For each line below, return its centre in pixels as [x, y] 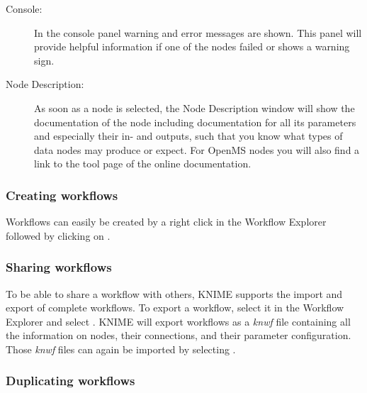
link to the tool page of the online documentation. [143, 164]
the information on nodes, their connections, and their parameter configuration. [179, 335]
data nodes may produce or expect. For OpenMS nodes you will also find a [197, 149]
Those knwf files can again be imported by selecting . [121, 349]
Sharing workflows [59, 267]
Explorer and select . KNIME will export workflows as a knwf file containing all [178, 321]
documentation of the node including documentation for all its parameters [195, 122]
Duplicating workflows [70, 381]
